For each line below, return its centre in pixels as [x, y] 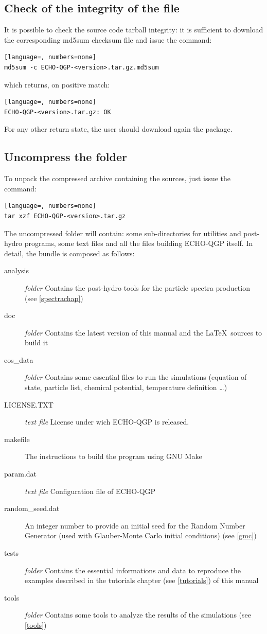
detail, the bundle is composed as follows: [69, 253]
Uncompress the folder [66, 157]
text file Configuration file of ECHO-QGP [90, 491]
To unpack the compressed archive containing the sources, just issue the [118, 178]
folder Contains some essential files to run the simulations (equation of [136, 377]
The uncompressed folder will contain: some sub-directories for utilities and [123, 233]
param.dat [21, 474]
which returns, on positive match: [57, 84]
